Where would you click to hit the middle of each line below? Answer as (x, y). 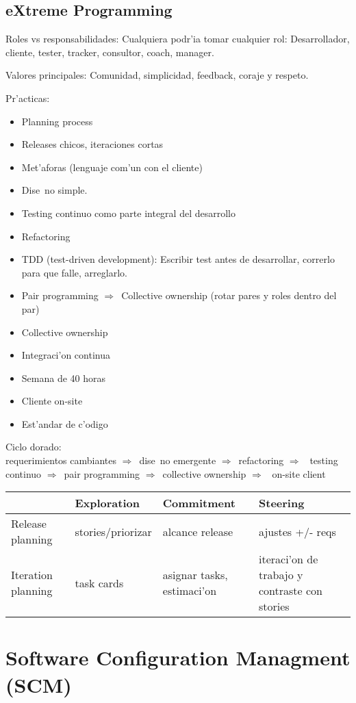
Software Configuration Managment (178, 657)
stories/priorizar (113, 531)
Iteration (32, 575)
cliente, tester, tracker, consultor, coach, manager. (110, 52)
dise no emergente (178, 460)
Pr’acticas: (28, 98)
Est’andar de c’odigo (65, 423)
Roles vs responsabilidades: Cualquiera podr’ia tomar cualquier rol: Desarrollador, (178, 39)
